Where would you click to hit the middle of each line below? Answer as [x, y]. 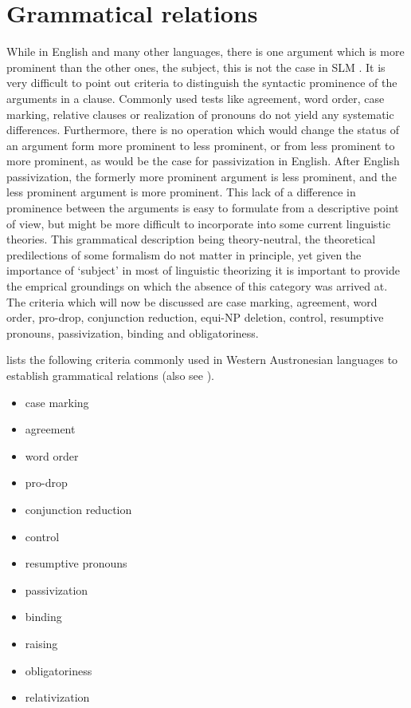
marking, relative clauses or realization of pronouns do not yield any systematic [200, 114]
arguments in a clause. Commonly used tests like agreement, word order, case [196, 98]
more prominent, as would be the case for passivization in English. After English [203, 161]
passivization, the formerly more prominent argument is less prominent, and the [202, 176]
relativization [57, 697]
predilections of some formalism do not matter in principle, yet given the [184, 254]
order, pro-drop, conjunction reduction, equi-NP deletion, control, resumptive [195, 317]
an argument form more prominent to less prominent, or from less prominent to [201, 145]
